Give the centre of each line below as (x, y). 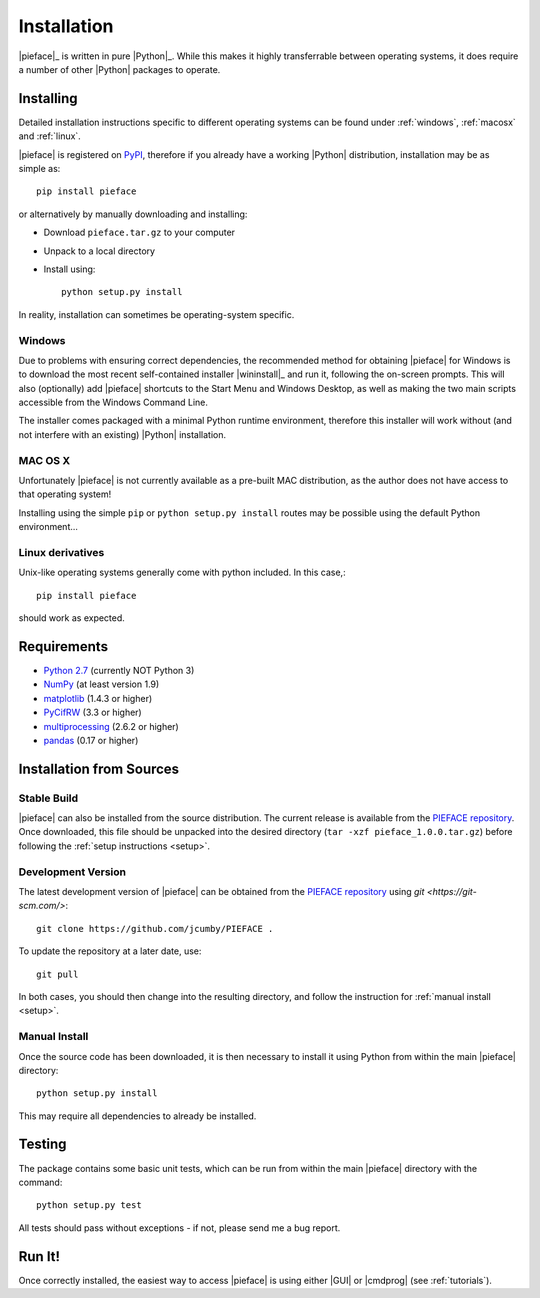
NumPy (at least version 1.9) (101, 684)
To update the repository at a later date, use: (110, 951)
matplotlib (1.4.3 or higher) (98, 698)
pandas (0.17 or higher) (91, 740)
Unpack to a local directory (99, 251)
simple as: (39, 169)
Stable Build (48, 798)
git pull (57, 974)
